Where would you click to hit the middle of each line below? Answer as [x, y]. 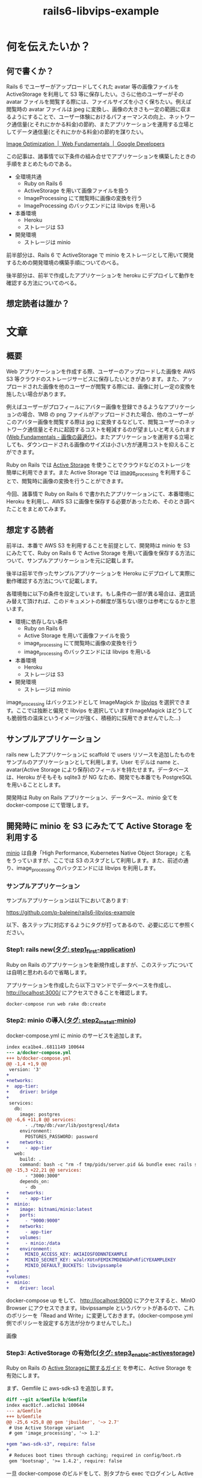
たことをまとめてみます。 [38, 509]
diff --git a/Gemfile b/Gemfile [47, 1400]
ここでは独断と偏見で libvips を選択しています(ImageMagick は [94, 711]
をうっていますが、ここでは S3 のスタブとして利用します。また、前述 [92, 861]
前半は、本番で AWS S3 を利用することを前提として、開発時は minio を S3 [98, 546]
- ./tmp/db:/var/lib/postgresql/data [72, 1125]
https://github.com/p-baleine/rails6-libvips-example [71, 913]
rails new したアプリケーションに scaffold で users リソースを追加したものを [101, 755]
